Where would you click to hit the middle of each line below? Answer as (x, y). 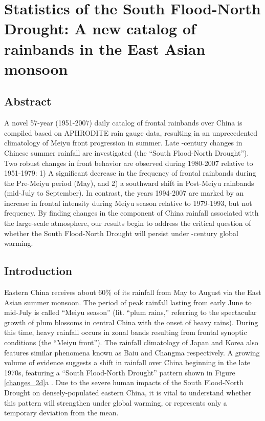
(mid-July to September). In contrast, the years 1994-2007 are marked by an (124, 193)
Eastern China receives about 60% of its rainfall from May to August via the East (133, 292)
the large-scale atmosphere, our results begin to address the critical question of (128, 223)
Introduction (38, 271)
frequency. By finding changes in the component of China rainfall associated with (131, 213)
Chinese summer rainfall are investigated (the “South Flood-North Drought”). (127, 152)
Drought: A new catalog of (100, 28)
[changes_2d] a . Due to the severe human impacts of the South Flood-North (124, 382)
